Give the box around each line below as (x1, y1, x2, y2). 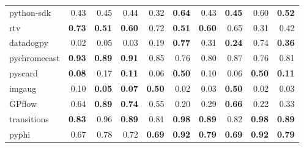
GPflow (9, 97, 37, 109)
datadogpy (9, 36, 48, 49)
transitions (9, 112, 49, 125)
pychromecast (9, 51, 60, 64)
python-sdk (9, 6, 51, 18)
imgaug (9, 81, 37, 94)
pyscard (9, 67, 38, 80)
